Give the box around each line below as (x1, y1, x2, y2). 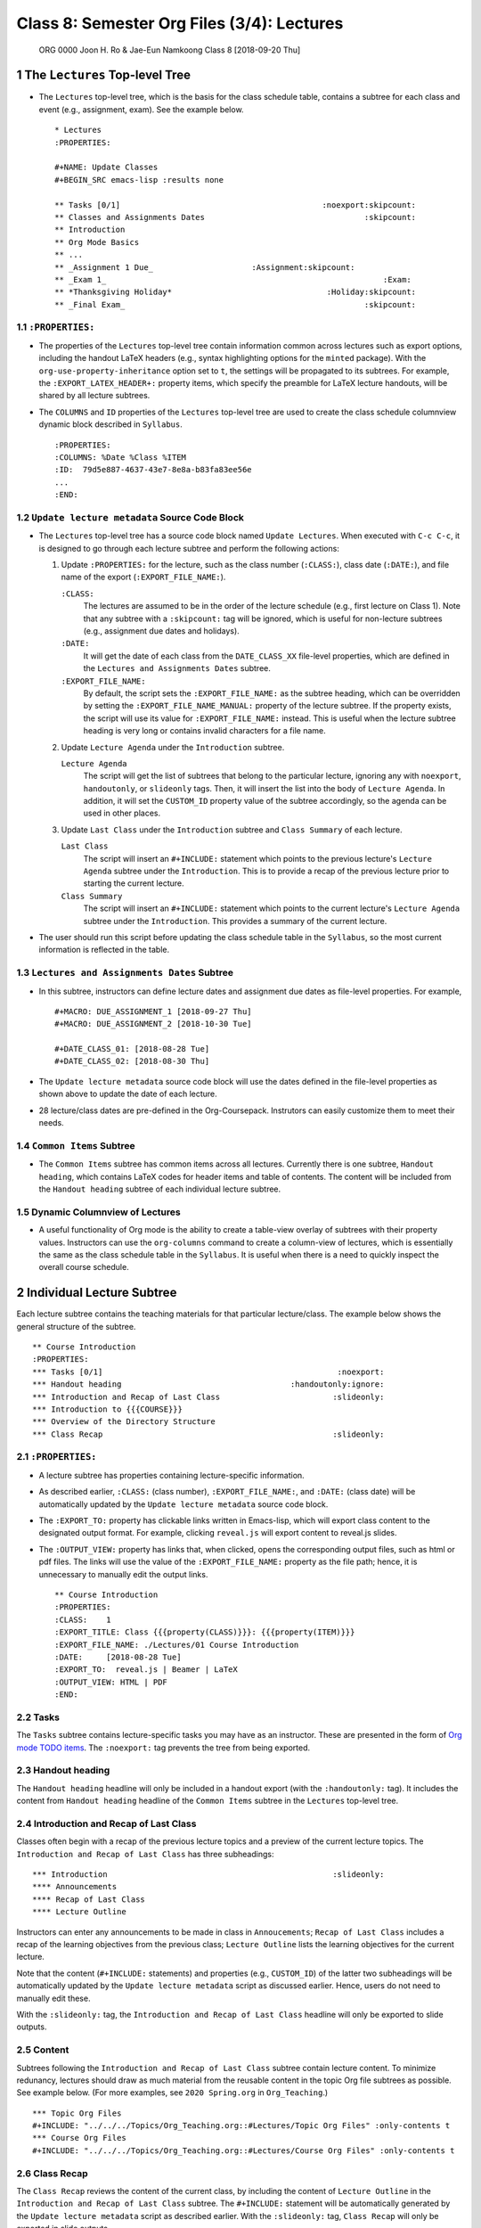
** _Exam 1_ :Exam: (54, 274, 412, 284)
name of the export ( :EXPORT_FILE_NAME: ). (61, 571, 226, 583)
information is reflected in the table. (38, 945, 170, 955)
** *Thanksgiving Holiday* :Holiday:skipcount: (54, 287, 417, 298)
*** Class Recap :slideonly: (32, 1429, 385, 1439)
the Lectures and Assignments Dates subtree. (83, 663, 271, 674)
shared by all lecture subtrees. (38, 390, 151, 401)
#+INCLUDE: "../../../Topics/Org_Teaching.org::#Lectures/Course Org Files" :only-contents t (32, 2145, 455, 2156)
